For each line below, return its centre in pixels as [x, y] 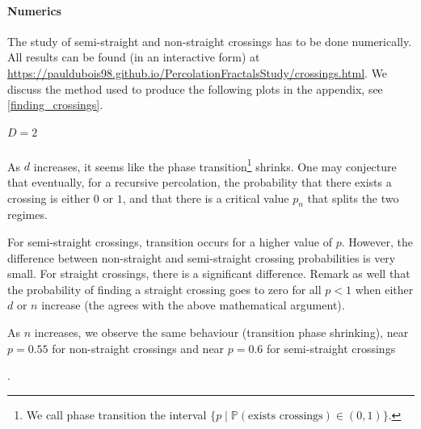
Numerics [34, 10]
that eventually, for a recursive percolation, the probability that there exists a [200, 181]
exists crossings [286, 416]
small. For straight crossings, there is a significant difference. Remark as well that [209, 273]
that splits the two [353, 198]
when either [384, 289]
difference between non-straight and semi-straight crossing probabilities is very [202, 257]
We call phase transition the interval [116, 414]
